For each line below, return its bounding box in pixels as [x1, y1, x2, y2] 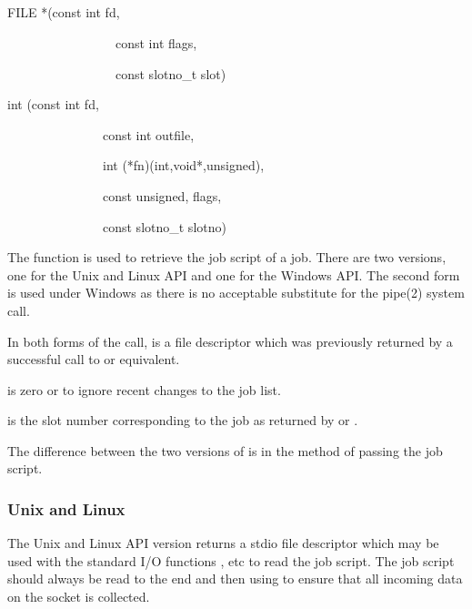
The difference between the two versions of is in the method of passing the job [7, 441, 443, 460]
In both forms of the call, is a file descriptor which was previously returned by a [7, 331, 453, 350]
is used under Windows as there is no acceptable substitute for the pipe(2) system [7, 283, 465, 302]
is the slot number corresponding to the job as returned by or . [7, 411, 358, 430]
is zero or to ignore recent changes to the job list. [7, 380, 281, 399]
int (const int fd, [7, 95, 99, 114]
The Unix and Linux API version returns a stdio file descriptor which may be [7, 533, 439, 553]
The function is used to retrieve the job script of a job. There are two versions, [7, 248, 447, 267]
